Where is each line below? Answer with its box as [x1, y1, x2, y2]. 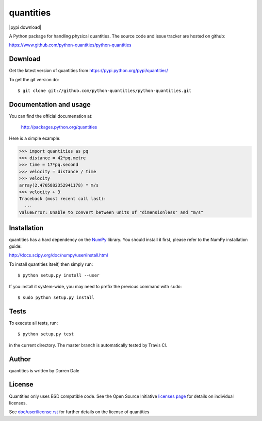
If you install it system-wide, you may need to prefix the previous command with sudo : [9, 283, 182, 289]
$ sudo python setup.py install [17, 295, 95, 300]
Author [9, 355, 31, 363]
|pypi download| [9, 24, 42, 30]
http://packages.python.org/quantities [21, 124, 97, 130]
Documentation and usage [9, 100, 91, 109]
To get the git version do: [9, 76, 59, 82]
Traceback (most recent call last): [19, 196, 107, 201]
